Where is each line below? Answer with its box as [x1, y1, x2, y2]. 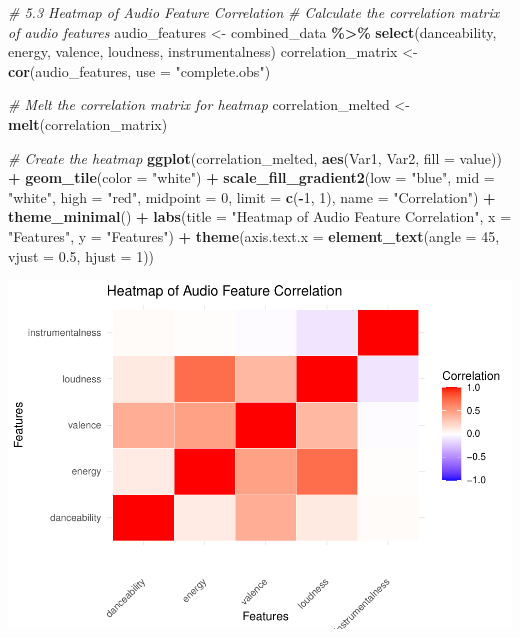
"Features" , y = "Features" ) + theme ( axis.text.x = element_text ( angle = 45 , [8, 225, 500, 246]
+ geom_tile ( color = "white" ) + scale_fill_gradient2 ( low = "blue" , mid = [8, 167, 495, 188]
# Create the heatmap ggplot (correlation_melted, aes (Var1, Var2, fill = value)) [8, 147, 502, 168]
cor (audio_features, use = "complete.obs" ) [8, 60, 271, 81]
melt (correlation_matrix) [8, 113, 168, 134]
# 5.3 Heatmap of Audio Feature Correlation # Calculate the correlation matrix [8, 2, 500, 22]
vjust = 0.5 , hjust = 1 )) [8, 245, 155, 266]
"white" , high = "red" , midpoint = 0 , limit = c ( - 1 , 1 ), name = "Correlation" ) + [8, 186, 496, 207]
